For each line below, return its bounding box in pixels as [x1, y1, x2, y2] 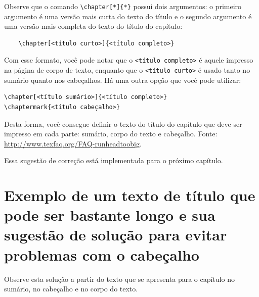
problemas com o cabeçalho [4, 244, 199, 265]
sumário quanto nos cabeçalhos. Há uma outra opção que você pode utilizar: [4, 74, 241, 85]
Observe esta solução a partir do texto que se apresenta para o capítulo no [4, 273, 235, 284]
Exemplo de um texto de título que [4, 185, 255, 206]
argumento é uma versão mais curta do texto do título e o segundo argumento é [4, 11, 252, 21]
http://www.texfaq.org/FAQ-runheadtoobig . [4, 138, 142, 148]
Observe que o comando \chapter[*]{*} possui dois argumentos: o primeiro [4, 1, 242, 11]
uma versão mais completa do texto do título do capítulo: [4, 21, 183, 31]
